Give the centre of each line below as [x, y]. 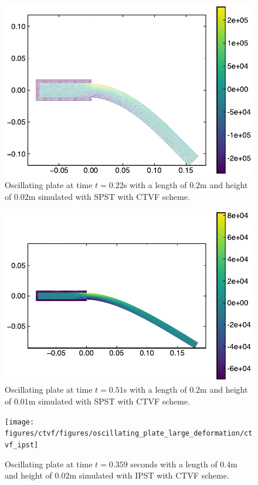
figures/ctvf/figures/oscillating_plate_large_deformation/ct [129, 434]
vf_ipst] [22, 445]
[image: [20, 422]
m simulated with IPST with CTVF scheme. [149, 475]
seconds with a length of [174, 464]
